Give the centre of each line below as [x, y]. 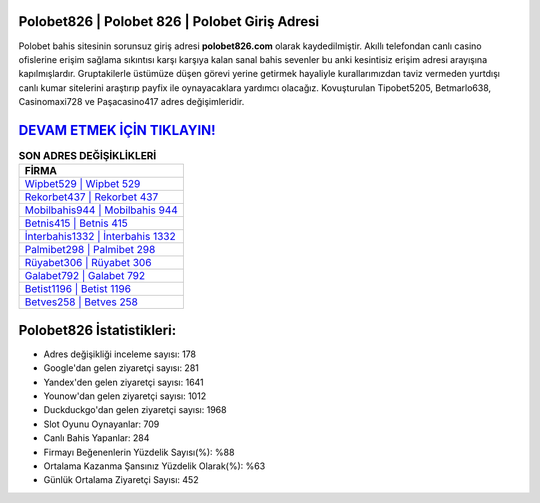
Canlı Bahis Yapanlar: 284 [96, 438]
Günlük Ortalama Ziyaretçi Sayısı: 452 [121, 480]
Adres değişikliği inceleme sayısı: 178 [120, 354]
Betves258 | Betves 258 [81, 302]
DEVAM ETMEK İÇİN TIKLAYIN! [117, 130]
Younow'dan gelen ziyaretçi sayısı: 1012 [125, 396]
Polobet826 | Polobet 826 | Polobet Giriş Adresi [169, 21]
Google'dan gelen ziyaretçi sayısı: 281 [121, 368]
